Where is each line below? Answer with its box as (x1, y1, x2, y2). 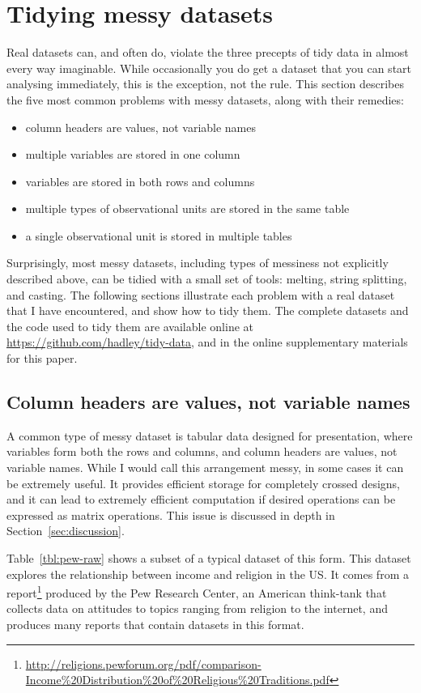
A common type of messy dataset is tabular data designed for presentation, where (6, 427, 413, 444)
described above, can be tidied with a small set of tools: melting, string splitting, (6, 270, 407, 287)
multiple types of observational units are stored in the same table (25, 200, 350, 217)
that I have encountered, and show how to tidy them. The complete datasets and (6, 302, 409, 319)
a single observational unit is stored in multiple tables (25, 227, 292, 244)
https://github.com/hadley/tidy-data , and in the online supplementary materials (6, 334, 408, 351)
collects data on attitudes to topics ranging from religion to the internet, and (6, 600, 388, 617)
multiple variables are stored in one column (25, 146, 240, 163)
